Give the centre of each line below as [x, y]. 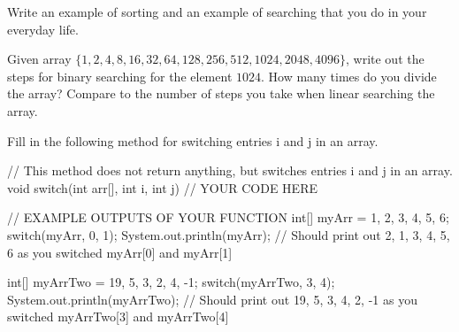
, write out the [385, 59]
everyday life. [43, 29]
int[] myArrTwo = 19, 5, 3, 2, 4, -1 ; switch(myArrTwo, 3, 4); [171, 282]
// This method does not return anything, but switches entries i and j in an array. [230, 170]
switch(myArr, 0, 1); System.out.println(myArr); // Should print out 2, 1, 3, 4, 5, [229, 234]
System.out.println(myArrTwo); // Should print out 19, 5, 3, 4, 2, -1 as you [212, 299]
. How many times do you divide [349, 76]
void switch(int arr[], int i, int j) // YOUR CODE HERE [162, 187]
